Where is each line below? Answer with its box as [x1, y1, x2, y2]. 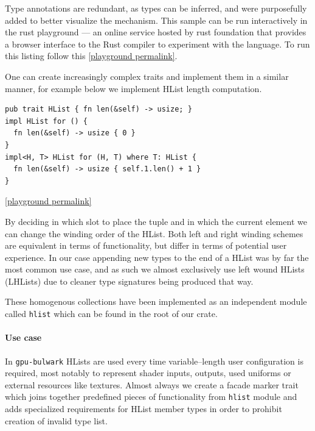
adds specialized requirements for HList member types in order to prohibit [5, 402, 282, 415]
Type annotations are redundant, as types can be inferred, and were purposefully [5, 2, 307, 14]
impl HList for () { [5, 116, 88, 126]
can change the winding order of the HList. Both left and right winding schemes [5, 227, 303, 240]
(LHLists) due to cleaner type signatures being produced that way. [5, 274, 254, 287]
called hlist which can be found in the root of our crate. [5, 307, 218, 320]
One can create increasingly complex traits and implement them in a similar [5, 69, 289, 82]
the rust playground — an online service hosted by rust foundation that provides [5, 26, 306, 38]
